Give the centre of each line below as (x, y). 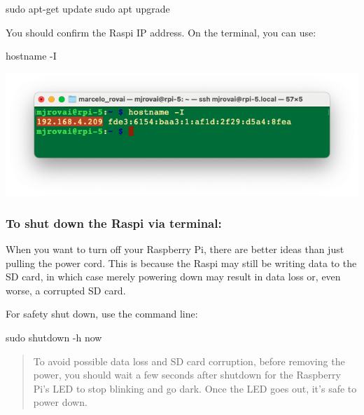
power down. (60, 402)
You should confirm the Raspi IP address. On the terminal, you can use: (161, 32)
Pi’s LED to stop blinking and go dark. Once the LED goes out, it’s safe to (195, 388)
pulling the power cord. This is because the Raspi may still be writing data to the (181, 263)
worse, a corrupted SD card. (66, 290)
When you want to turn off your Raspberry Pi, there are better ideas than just (175, 249)
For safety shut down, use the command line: (102, 314)
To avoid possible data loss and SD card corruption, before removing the (189, 361)
